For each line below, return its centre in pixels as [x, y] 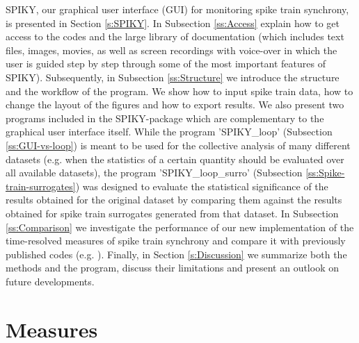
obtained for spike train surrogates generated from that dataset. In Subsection [172, 213]
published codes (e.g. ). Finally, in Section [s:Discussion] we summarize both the [176, 254]
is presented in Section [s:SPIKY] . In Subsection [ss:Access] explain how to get [173, 23]
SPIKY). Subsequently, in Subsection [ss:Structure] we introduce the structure [173, 77]
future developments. [50, 281]
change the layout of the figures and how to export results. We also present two [175, 104]
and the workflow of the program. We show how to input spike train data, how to [179, 91]
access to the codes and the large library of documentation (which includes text [175, 36]
